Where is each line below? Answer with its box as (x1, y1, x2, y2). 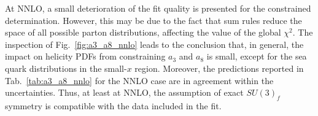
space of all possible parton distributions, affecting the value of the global (5, 26, 281, 39)
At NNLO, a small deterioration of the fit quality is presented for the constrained (5, 2, 311, 14)
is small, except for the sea (206, 50, 307, 63)
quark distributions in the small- (5, 61, 127, 74)
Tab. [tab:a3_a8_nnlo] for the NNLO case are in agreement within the (5, 74, 274, 87)
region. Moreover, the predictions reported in (134, 61, 304, 74)
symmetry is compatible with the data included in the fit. (5, 99, 222, 112)
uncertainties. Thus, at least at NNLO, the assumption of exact (5, 86, 244, 99)
